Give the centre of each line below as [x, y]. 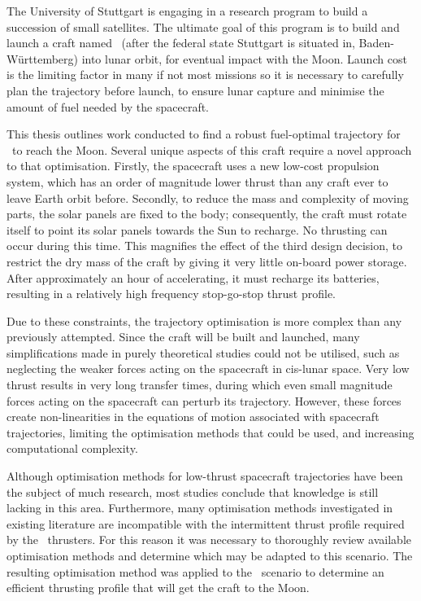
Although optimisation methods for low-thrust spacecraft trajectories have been [205, 476]
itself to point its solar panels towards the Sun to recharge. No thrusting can [197, 229]
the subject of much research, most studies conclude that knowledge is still [193, 491]
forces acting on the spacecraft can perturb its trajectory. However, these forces [204, 400]
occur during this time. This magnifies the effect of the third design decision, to [204, 246]
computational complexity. [72, 448]
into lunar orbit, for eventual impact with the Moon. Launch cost [244, 58]
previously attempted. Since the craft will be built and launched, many [183, 337]
